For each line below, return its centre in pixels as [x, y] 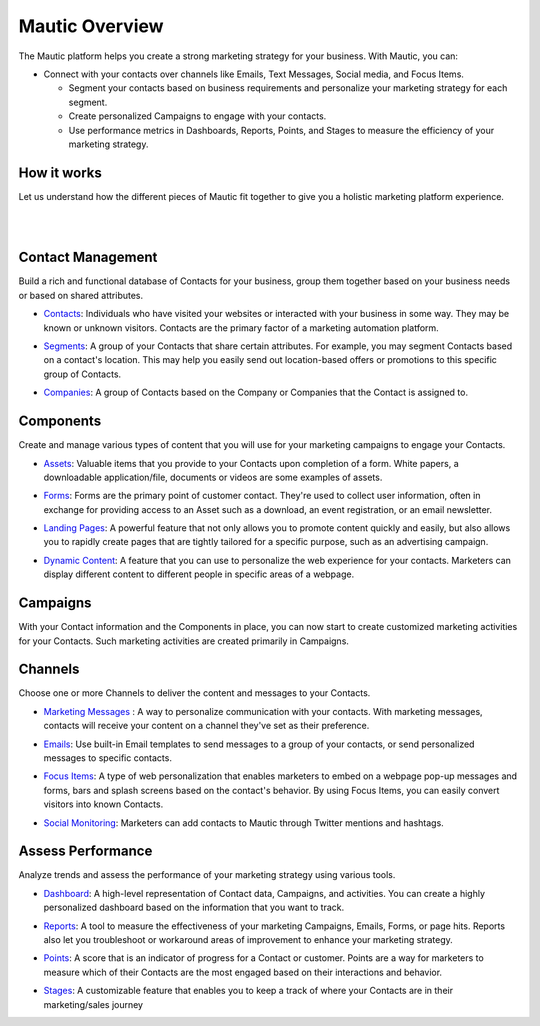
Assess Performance [85, 851]
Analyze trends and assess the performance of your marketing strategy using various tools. [207, 875]
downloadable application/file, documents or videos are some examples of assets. [213, 477]
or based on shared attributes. [81, 295]
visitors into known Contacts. [103, 804]
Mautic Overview [91, 26]
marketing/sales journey [93, 1004]
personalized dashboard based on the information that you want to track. [194, 907]
